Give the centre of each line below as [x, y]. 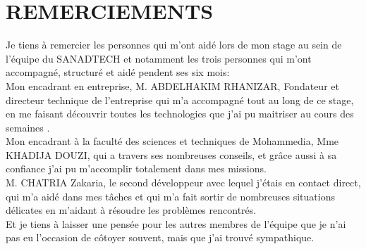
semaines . [28, 127]
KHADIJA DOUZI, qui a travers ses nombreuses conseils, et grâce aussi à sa [171, 154]
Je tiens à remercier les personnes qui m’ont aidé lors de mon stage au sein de [174, 45]
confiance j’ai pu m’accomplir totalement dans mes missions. [136, 168]
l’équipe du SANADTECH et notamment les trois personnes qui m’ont [159, 58]
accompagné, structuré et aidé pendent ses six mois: [118, 72]
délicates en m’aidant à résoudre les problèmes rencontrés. [131, 210]
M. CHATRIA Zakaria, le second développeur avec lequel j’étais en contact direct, [183, 183]
